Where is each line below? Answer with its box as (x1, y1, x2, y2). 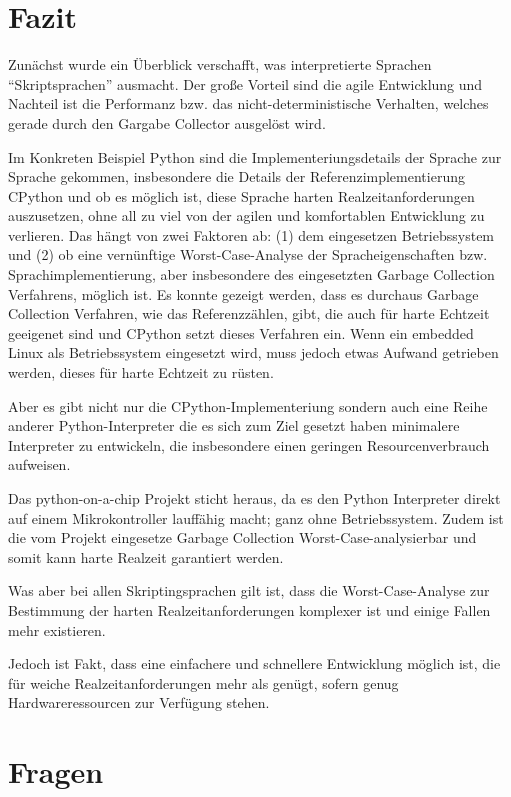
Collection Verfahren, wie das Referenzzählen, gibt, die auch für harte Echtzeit (8, 303, 490, 324)
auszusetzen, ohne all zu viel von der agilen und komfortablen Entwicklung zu (8, 205, 485, 226)
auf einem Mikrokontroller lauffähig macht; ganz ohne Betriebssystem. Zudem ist (8, 507, 504, 528)
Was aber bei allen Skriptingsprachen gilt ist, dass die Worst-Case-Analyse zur (8, 580, 490, 601)
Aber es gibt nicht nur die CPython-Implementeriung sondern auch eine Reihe (8, 395, 488, 416)
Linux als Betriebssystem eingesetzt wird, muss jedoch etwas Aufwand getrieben (8, 342, 499, 363)
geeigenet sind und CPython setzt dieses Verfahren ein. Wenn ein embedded (8, 322, 474, 343)
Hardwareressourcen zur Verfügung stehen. (8, 692, 270, 713)
